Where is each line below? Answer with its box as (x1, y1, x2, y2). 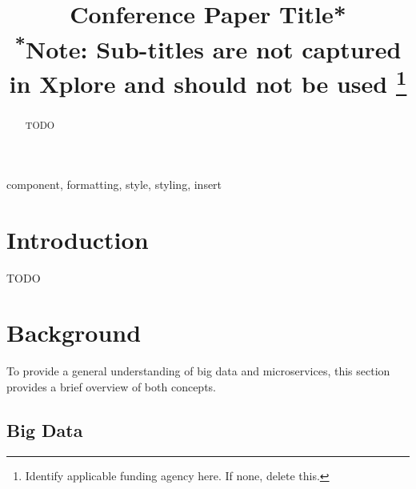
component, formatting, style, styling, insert (6, 175, 222, 192)
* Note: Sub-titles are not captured (14, 29, 402, 65)
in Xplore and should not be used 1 (9, 63, 407, 100)
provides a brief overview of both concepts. (6, 378, 216, 395)
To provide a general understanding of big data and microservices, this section (6, 363, 390, 379)
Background (6, 316, 142, 349)
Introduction (6, 222, 149, 255)
